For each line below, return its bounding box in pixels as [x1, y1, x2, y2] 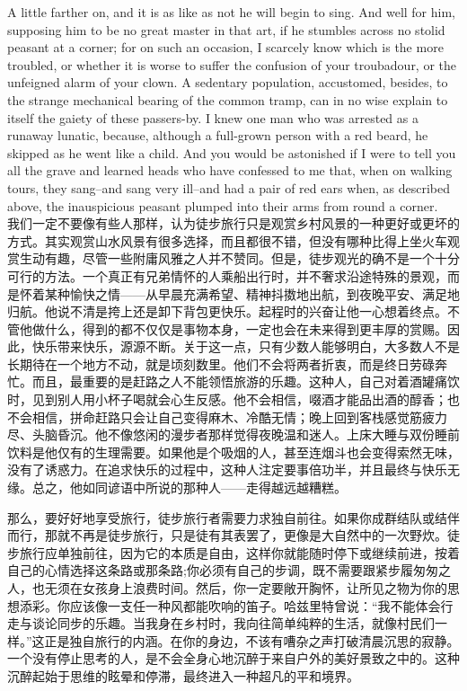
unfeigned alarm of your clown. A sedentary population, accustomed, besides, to [7, 73, 448, 92]
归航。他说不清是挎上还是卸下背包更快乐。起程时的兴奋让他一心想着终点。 [7, 302, 447, 321]
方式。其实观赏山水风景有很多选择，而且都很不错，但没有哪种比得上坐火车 [7, 231, 447, 250]
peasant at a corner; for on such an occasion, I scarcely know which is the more [7, 38, 444, 57]
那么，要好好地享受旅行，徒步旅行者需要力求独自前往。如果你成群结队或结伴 [7, 508, 460, 527]
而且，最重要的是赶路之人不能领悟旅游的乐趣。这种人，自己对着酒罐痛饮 [31, 372, 460, 391]
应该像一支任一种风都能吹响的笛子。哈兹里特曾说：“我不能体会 [69, 596, 441, 615]
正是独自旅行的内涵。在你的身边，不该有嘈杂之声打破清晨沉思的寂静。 [44, 631, 460, 650]
